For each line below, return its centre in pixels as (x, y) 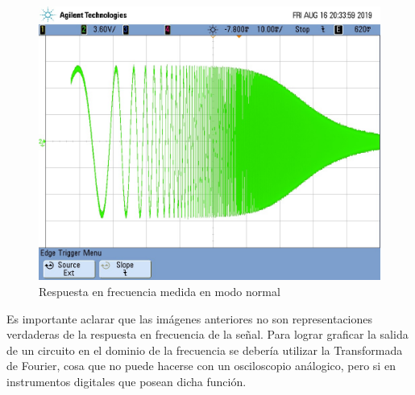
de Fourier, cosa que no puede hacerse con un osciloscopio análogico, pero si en (201, 366)
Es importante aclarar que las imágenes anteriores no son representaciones (190, 318)
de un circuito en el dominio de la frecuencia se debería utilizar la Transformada (205, 350)
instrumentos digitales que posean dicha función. (127, 381)
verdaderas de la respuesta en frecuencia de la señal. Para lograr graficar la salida (207, 334)
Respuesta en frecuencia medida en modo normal (160, 291)
